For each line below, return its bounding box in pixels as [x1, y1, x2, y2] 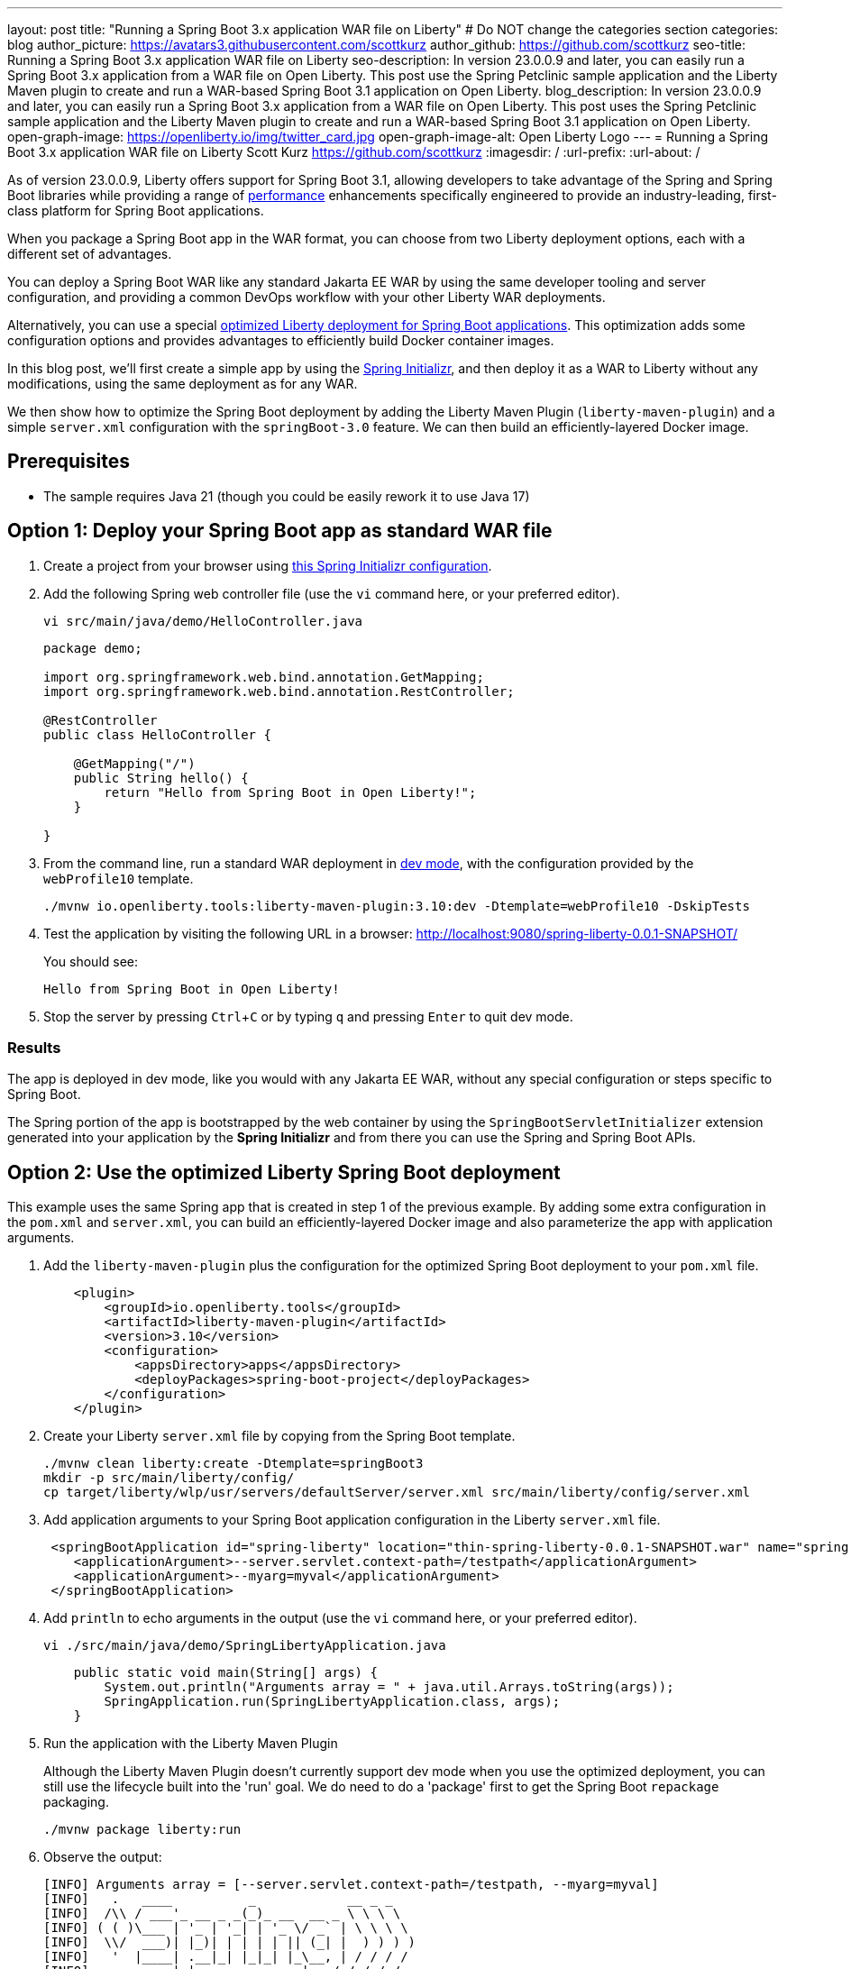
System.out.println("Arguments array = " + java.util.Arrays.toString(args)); [104, 1680, 674, 1695]
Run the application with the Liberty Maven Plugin [43, 1735, 338, 1752]
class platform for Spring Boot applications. [7, 203, 264, 218]
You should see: [43, 953, 139, 969]
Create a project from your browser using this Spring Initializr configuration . [43, 557, 492, 573]
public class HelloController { [43, 727, 271, 742]
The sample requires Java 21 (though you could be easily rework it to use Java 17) [43, 488, 530, 504]
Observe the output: [43, 1849, 162, 1865]
